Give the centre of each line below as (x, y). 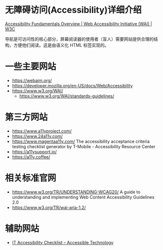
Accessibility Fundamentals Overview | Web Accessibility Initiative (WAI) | (79, 24)
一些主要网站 (31, 67)
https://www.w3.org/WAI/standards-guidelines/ (67, 96)
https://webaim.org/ (32, 80)
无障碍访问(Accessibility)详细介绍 (73, 10)
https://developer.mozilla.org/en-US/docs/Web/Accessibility (72, 85)
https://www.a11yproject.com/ (42, 131)
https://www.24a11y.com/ (37, 136)
